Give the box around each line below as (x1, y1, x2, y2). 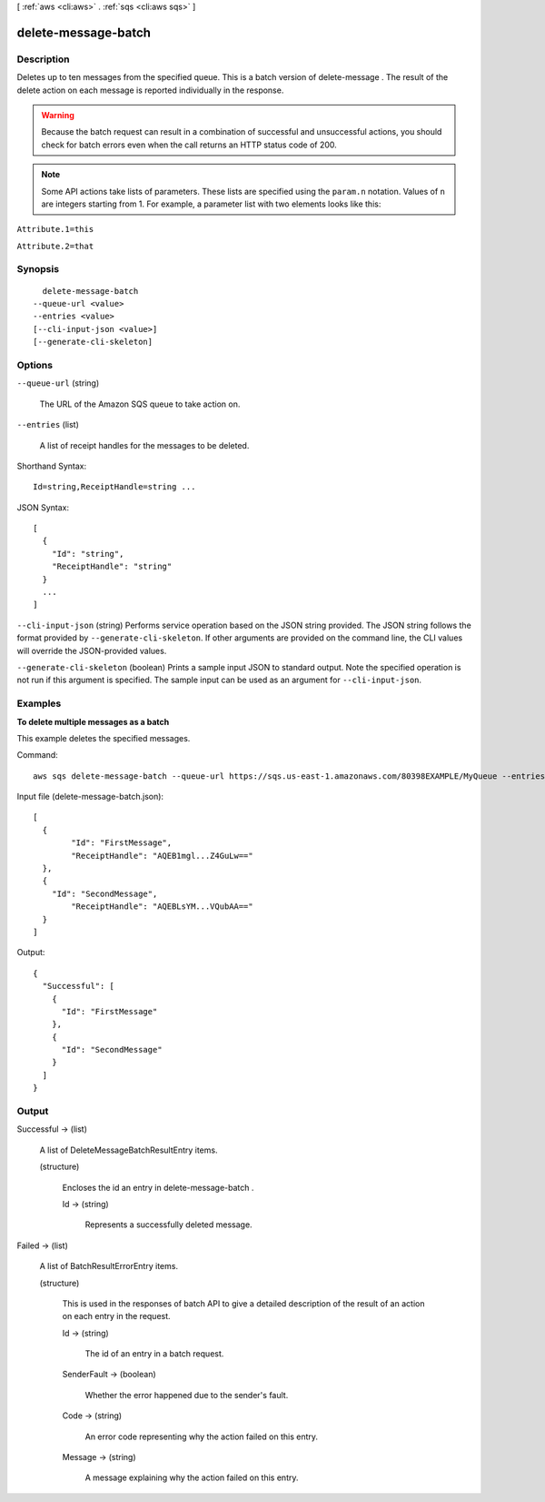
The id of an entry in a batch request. (84, 1348, 224, 1359)
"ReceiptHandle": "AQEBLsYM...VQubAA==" (71, 902, 253, 912)
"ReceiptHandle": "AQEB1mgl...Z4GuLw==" (71, 851, 253, 861)
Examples (16, 697, 62, 710)
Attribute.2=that (16, 241, 94, 251)
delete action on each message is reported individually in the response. (16, 85, 284, 96)
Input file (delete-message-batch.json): (16, 791, 163, 802)
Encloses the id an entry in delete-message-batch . (62, 1182, 254, 1193)
